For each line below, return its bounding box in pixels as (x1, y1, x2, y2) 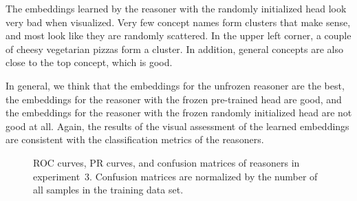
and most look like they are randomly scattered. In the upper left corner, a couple (6, 28, 351, 43)
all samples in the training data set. (33, 182, 184, 197)
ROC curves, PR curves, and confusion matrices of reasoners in (33, 155, 300, 169)
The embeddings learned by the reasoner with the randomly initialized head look (6, 1, 347, 15)
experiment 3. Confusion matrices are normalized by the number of (33, 169, 318, 183)
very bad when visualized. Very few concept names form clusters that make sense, (6, 14, 351, 29)
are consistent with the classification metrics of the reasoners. (6, 132, 264, 147)
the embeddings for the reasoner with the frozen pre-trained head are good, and (6, 92, 342, 106)
